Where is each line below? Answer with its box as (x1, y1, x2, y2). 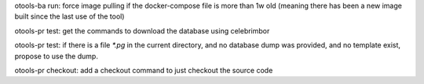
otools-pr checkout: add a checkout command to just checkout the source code (14, 65, 273, 75)
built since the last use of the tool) (14, 12, 125, 21)
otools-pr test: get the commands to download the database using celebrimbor (14, 26, 270, 35)
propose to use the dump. (14, 51, 98, 61)
